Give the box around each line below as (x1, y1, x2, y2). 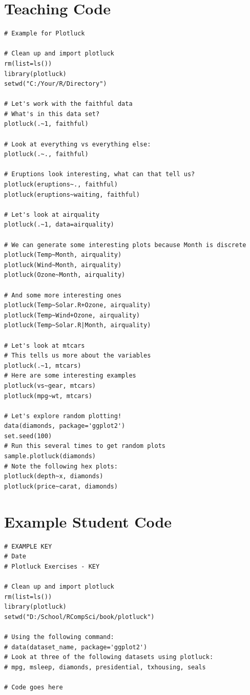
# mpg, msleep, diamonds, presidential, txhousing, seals (4, 663, 206, 671)
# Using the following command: (4, 633, 114, 641)
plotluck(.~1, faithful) (4, 120, 89, 128)
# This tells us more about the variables (4, 352, 151, 360)
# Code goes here (4, 683, 63, 691)
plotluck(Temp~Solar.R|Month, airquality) (4, 322, 151, 329)
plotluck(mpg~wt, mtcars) (4, 392, 92, 400)
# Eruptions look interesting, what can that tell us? (4, 171, 195, 178)
